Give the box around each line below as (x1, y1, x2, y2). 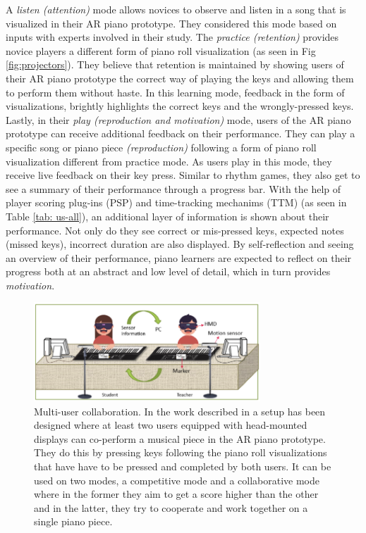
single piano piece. (34, 514, 113, 529)
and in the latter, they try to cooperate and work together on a (34, 500, 308, 515)
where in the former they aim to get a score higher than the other (34, 487, 319, 501)
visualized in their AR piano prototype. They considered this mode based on (6, 15, 337, 30)
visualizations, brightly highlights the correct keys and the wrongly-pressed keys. (6, 99, 354, 113)
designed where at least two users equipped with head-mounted (34, 418, 307, 432)
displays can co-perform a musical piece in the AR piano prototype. (34, 431, 326, 446)
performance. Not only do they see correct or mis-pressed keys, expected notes (6, 222, 344, 237)
